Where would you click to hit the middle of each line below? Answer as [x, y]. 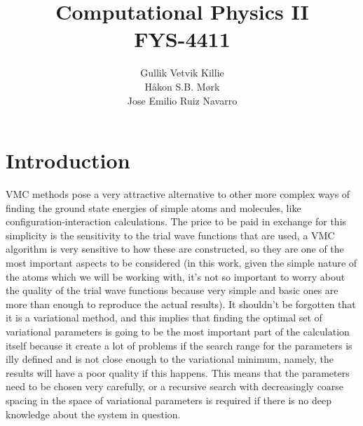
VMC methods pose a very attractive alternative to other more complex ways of [178, 194]
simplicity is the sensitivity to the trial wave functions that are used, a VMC [170, 235]
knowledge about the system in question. [93, 414]
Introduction [68, 160]
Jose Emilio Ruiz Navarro [182, 100]
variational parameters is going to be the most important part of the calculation [178, 331]
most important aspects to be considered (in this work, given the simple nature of [181, 262]
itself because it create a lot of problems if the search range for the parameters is [179, 345]
